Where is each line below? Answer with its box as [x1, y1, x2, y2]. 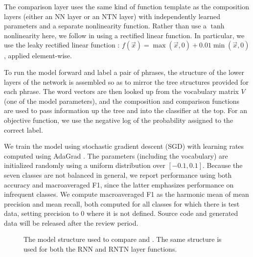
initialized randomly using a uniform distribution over [4, 160, 165, 170]
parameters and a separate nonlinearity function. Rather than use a [4, 21, 207, 31]
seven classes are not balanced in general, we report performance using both [4, 169, 232, 180]
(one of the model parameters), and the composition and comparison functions [4, 95, 240, 106]
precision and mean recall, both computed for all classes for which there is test [4, 198, 240, 209]
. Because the [203, 160, 243, 170]
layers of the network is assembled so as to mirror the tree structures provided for [4, 76, 249, 87]
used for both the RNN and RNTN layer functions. [23, 244, 177, 254]
